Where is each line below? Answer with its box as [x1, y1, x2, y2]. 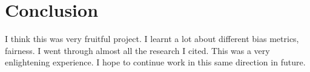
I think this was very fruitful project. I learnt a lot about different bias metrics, [5, 32, 299, 45]
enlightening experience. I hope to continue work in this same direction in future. [5, 56, 306, 68]
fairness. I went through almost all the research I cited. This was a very [5, 44, 270, 56]
